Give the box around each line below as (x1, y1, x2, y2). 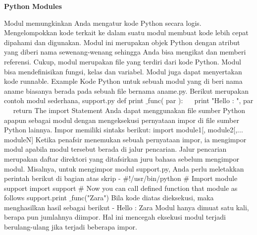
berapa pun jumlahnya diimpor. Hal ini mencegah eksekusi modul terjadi (4, 212, 226, 222)
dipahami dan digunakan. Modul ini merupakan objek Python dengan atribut (4, 37, 240, 47)
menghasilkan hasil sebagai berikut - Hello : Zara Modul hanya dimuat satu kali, (4, 202, 249, 212)
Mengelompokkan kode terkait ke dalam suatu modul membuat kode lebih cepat (4, 27, 249, 38)
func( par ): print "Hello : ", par (148, 95, 254, 106)
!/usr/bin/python (128, 173, 181, 183)
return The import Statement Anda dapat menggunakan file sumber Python (13, 105, 245, 115)
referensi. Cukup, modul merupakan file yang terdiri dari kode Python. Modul (4, 56, 241, 66)
